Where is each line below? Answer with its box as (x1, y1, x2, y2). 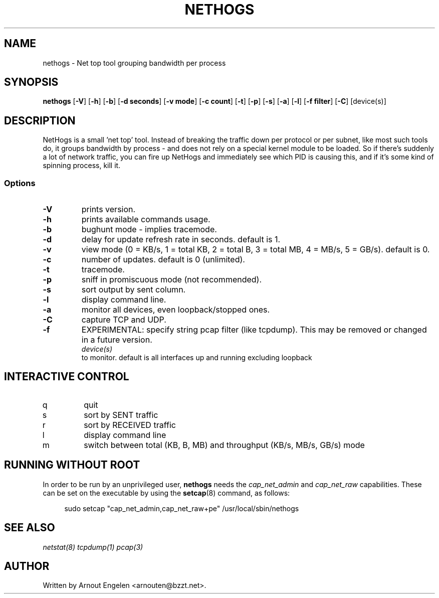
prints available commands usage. (81, 214, 210, 225)
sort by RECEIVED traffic (84, 419, 176, 430)
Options (4, 178, 36, 188)
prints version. (81, 204, 136, 215)
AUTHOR (4, 559, 50, 572)
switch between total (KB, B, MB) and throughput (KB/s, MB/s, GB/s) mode (84, 439, 365, 450)
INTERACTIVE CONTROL (4, 370, 129, 383)
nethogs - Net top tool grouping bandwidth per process (43, 58, 226, 67)
